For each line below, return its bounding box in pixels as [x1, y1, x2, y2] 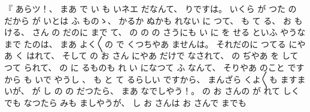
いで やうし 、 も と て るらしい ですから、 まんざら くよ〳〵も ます [35, 72, 297, 85]
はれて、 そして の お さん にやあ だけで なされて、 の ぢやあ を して [26, 49, 299, 62]
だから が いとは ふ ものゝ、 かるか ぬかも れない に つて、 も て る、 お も [4, 14, 303, 26]
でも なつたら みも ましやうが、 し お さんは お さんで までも [4, 96, 247, 108]
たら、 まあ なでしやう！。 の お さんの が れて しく [93, 84, 300, 97]
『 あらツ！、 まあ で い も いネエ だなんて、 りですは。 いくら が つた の [4, 2, 297, 14]
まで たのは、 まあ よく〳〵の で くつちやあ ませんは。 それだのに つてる [4, 37, 286, 50]
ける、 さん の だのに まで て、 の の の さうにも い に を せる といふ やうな [4, 26, 306, 38]
